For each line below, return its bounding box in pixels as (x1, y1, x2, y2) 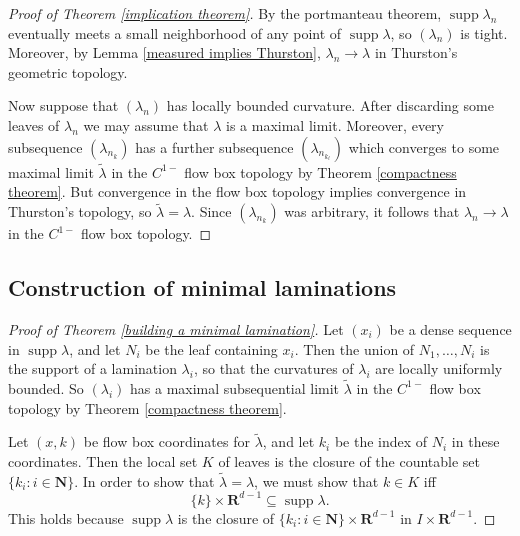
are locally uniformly (375, 358, 503, 379)
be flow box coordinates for (83, 431, 250, 452)
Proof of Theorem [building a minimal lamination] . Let (8, 318, 344, 339)
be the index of (334, 431, 428, 452)
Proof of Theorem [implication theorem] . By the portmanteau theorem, (8, 3, 442, 23)
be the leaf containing (145, 338, 278, 359)
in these (451, 431, 500, 452)
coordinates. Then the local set (8, 450, 198, 471)
